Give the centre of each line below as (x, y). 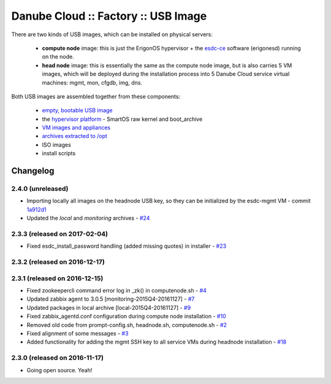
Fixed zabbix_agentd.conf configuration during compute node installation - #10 (126, 317)
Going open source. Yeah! (59, 370)
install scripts (59, 153)
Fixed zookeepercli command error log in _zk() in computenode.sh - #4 (116, 291)
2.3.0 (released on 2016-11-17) (58, 358)
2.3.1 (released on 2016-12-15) (57, 278)
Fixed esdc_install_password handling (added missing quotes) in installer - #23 (127, 246)
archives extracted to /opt (74, 136)
